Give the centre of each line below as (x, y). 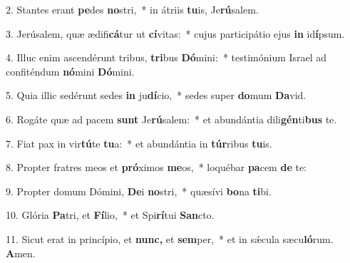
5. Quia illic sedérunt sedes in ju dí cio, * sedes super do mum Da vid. (156, 95)
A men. (21, 253)
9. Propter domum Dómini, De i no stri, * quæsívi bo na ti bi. (139, 191)
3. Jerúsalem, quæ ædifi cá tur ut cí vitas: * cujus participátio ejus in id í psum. (175, 33)
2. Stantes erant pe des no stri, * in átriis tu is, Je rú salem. (132, 9)
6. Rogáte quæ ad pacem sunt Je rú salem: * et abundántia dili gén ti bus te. (171, 119)
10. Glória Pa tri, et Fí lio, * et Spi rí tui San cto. (110, 215)
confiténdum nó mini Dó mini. (70, 71)
